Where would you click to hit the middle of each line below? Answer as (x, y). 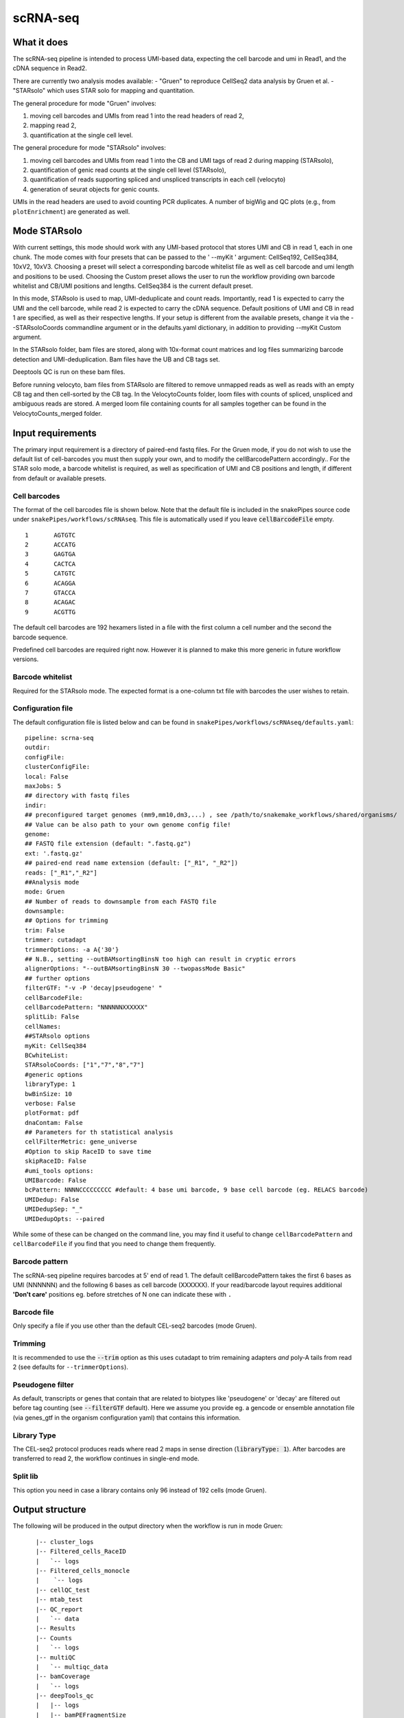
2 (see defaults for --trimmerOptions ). (70, 1367)
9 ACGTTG (50, 612)
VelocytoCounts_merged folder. (57, 413)
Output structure (49, 1509)
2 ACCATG (50, 545)
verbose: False (50, 1103)
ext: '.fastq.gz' (54, 853)
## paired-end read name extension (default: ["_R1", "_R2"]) (132, 863)
